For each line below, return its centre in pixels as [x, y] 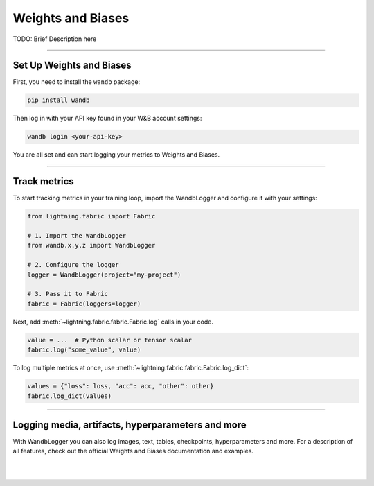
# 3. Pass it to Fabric [68, 294]
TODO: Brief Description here [55, 39]
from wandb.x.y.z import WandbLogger [91, 245]
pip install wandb [59, 100]
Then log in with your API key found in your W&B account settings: [107, 119]
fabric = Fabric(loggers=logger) [84, 304]
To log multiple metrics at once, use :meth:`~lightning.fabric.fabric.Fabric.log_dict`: [131, 368]
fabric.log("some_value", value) [84, 350]
